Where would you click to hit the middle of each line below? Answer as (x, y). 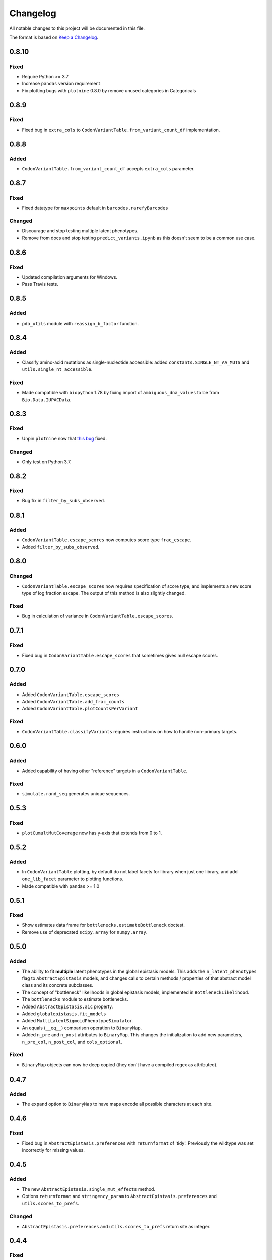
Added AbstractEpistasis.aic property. (67, 1006)
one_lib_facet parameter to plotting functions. (73, 879)
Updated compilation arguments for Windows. (70, 277)
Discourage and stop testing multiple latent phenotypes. (80, 231)
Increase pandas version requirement (61, 84)
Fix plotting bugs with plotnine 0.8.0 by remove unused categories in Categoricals (109, 90)
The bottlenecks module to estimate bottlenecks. (75, 999)
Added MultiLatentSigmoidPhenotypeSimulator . (78, 1021)
